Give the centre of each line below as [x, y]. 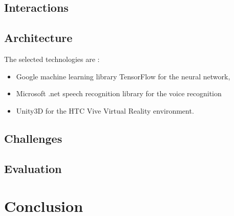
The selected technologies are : [52, 59]
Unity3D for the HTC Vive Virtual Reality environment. [105, 110]
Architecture [38, 38]
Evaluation [33, 168]
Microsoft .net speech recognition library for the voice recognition [119, 93]
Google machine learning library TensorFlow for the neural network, [123, 76]
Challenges [33, 138]
